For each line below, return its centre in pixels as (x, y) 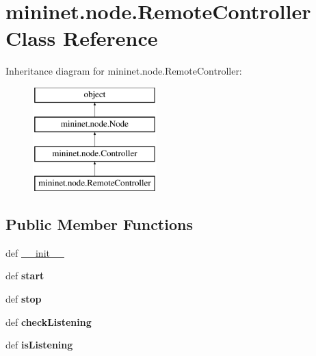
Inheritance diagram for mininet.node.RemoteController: (124, 71)
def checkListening (49, 321)
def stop (24, 299)
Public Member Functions (99, 224)
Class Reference (82, 38)
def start (25, 276)
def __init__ (35, 252)
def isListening (39, 345)
